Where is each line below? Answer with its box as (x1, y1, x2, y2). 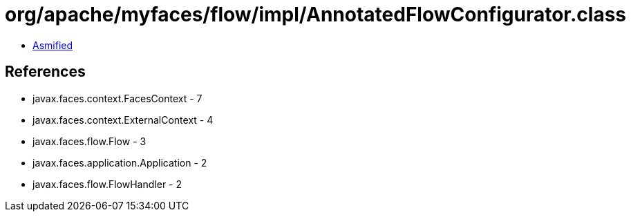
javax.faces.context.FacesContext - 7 (32, 92, 203, 104)
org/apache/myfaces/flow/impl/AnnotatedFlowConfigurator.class (5, 3, 627, 26)
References (5, 63, 86, 81)
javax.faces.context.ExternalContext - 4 (32, 113, 214, 126)
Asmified (32, 39, 73, 51)
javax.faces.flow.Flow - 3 (32, 135, 147, 147)
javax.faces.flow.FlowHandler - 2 (32, 178, 182, 190)
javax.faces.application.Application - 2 (32, 156, 207, 169)
